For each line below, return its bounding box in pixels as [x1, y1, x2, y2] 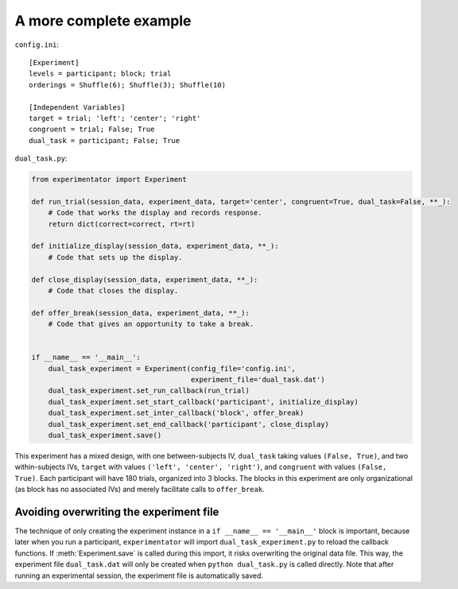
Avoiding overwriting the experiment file [14, 506, 219, 518]
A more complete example [14, 12, 192, 29]
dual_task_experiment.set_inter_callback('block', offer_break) [48, 409, 305, 417]
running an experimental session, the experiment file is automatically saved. [14, 571, 264, 580]
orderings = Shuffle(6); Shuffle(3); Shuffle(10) [29, 80, 227, 89]
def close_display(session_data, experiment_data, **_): [31, 275, 258, 284]
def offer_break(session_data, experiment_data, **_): [31, 308, 250, 317]
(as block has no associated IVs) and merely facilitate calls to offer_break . [14, 485, 266, 494]
